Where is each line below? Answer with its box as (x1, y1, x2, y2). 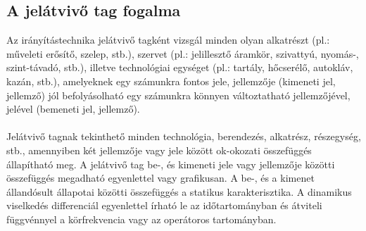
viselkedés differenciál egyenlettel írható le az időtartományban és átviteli (6, 198, 322, 213)
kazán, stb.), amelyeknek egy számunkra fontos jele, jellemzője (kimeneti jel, (6, 73, 336, 88)
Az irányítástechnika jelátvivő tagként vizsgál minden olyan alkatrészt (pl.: (6, 32, 330, 47)
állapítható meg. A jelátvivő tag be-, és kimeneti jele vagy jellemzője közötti (6, 156, 335, 171)
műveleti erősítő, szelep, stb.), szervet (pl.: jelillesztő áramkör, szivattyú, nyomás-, (6, 46, 359, 61)
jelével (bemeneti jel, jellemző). (6, 101, 140, 116)
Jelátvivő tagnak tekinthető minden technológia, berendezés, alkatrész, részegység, (6, 129, 361, 144)
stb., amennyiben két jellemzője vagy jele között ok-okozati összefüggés (6, 142, 312, 157)
